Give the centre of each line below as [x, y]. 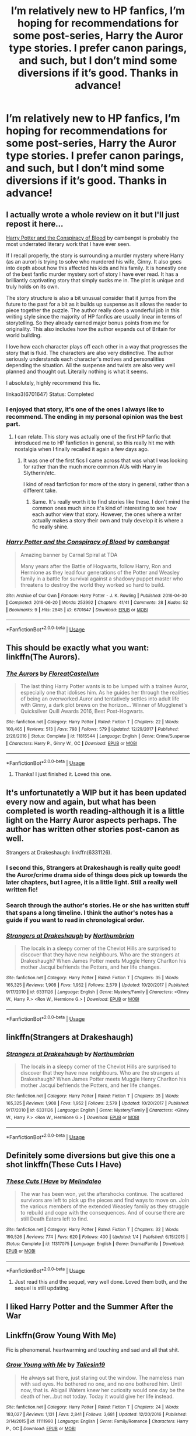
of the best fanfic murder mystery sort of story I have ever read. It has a [92, 274]
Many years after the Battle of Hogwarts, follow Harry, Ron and [96, 566]
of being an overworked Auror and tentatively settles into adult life [100, 699]
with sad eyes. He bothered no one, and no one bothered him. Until [101, 1384]
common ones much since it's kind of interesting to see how [104, 508]
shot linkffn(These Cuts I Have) [64, 1165]
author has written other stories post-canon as [93, 829]
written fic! [22, 890]
